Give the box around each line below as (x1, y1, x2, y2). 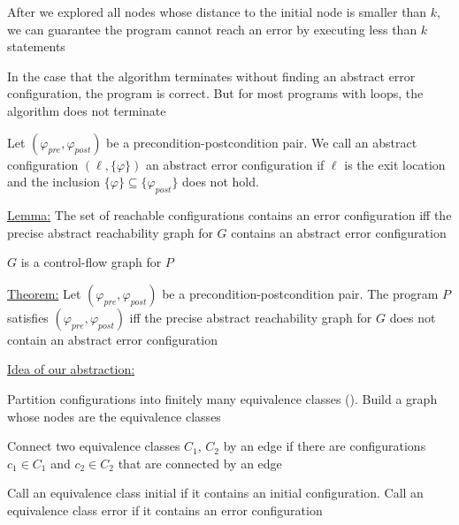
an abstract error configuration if (145, 155, 325, 173)
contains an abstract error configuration (231, 223, 447, 241)
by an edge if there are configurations (223, 437, 426, 455)
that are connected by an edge (118, 453, 282, 472)
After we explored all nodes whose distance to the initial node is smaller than (7, 3, 427, 20)
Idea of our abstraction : (7, 360, 135, 378)
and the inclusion (7, 172, 101, 191)
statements (7, 37, 65, 56)
